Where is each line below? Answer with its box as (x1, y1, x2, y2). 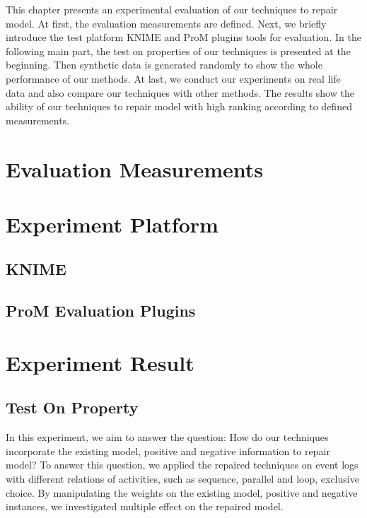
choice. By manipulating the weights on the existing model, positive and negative (6, 485, 358, 500)
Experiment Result (6, 348, 194, 377)
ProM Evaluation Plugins (6, 300, 196, 322)
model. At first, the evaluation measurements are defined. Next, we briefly (6, 16, 327, 30)
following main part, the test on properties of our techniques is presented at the (6, 43, 351, 58)
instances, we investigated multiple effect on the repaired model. (6, 499, 284, 514)
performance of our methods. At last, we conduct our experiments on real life (6, 71, 341, 86)
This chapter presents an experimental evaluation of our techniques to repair (6, 2, 338, 16)
